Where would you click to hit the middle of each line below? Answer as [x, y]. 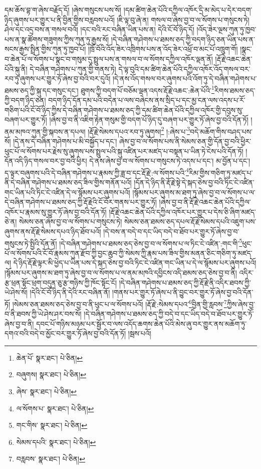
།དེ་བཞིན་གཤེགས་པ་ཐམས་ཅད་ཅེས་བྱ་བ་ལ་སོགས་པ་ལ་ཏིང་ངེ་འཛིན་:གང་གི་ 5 [151, 242]
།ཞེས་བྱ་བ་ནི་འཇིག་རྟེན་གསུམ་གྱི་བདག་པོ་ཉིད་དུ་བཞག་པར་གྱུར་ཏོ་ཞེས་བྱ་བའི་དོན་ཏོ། [149, 120]
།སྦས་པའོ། [140, 333]
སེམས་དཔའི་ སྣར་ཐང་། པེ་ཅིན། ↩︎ [56, 442]
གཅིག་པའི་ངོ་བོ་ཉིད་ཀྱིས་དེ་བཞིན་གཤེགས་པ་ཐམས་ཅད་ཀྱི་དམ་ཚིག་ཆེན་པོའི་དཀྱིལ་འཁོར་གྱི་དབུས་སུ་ [124, 110]
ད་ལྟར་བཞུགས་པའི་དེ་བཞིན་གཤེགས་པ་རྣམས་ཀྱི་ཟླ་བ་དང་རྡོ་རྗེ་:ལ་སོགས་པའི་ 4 [97, 172]
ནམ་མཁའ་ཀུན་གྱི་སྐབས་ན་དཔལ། [45, 131]
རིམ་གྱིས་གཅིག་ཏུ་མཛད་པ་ [221, 172]
